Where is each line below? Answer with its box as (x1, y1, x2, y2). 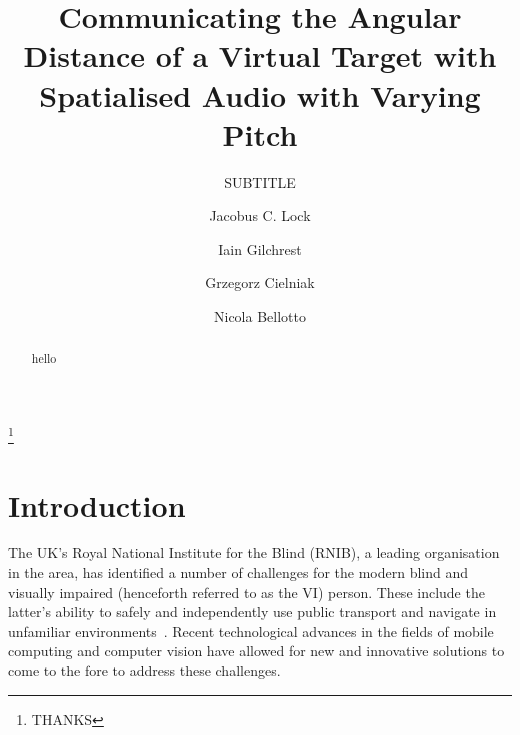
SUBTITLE (224, 171, 296, 192)
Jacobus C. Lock (209, 205, 311, 226)
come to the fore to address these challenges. (8, 660, 281, 681)
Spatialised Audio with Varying (39, 74, 481, 115)
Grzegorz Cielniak (205, 272, 315, 293)
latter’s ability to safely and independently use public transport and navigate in (8, 601, 497, 622)
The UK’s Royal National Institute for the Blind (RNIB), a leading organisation (8, 542, 500, 563)
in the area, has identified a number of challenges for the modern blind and (8, 562, 469, 583)
